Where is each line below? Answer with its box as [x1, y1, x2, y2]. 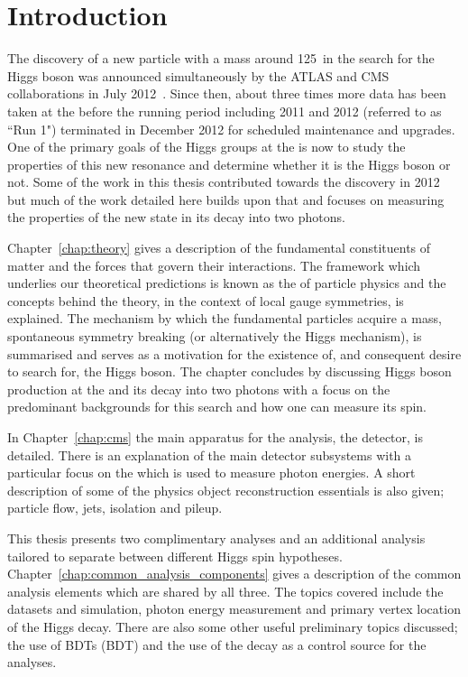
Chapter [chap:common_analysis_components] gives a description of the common [7, 564, 462, 583]
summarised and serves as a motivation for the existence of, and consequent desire [7, 344, 462, 363]
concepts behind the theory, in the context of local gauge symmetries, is [7, 291, 404, 310]
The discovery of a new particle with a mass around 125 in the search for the [7, 49, 435, 68]
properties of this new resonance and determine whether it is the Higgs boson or [7, 154, 451, 173]
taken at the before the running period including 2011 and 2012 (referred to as [7, 101, 442, 120]
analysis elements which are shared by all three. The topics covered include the [7, 581, 444, 600]
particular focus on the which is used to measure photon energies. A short [7, 463, 416, 482]
